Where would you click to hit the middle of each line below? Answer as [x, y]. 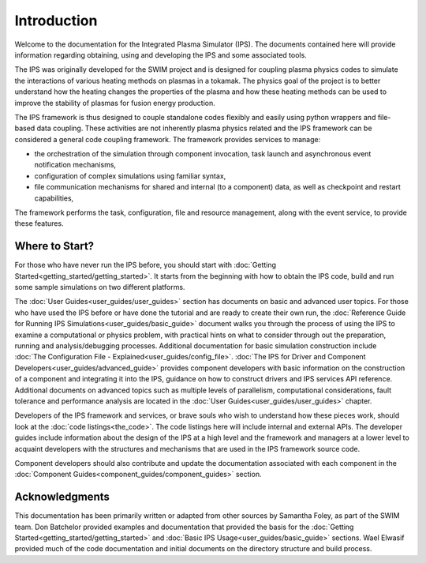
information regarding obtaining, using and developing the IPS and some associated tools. [161, 54]
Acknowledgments [62, 497]
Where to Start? [54, 246]
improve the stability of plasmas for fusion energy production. [115, 103]
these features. [39, 223]
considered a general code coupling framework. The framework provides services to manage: [168, 139]
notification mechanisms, [75, 165]
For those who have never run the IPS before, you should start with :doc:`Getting [145, 265]
